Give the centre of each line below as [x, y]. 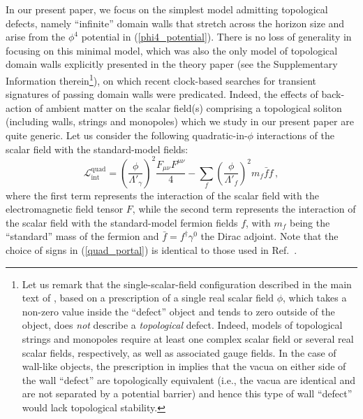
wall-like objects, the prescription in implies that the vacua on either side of [184, 366]
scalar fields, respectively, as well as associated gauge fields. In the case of [179, 352]
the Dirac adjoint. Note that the [269, 236]
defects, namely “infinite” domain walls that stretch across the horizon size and [175, 23]
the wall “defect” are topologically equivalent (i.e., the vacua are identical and [189, 379]
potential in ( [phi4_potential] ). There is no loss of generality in [216, 37]
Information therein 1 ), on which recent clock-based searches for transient [161, 79]
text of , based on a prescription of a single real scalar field [148, 298]
